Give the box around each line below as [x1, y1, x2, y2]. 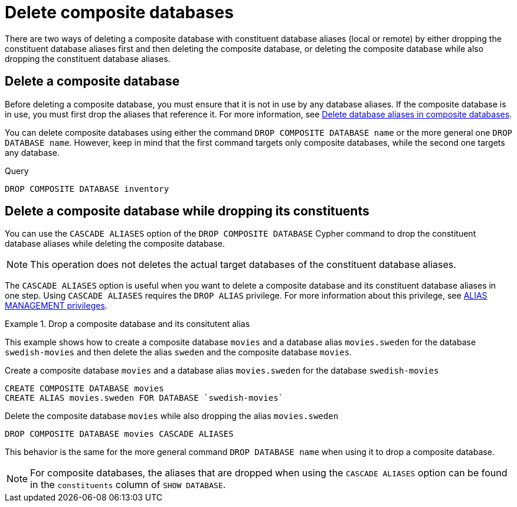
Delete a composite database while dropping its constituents [5, 204, 369, 219]
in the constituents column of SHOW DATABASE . [30, 479, 226, 491]
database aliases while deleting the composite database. [5, 238, 225, 249]
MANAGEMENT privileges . [5, 300, 107, 311]
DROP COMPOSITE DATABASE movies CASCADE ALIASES [5, 429, 234, 439]
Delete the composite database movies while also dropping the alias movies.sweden [5, 411, 339, 421]
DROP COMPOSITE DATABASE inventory [5, 184, 169, 194]
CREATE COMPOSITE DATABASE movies [5, 384, 164, 394]
